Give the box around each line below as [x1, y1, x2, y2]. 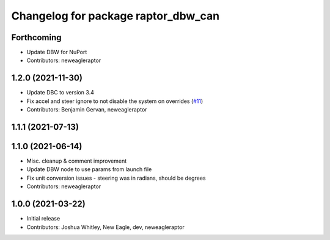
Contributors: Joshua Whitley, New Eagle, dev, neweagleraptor [26, 223, 185, 231]
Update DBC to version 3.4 [26, 89, 94, 96]
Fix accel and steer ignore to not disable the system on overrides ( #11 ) [26, 97, 204, 105]
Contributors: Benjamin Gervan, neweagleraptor [26, 106, 147, 113]
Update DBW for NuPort [26, 49, 87, 56]
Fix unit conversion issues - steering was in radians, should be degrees [26, 174, 206, 182]
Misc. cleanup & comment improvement [26, 157, 127, 164]
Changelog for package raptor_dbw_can [11, 9, 220, 23]
